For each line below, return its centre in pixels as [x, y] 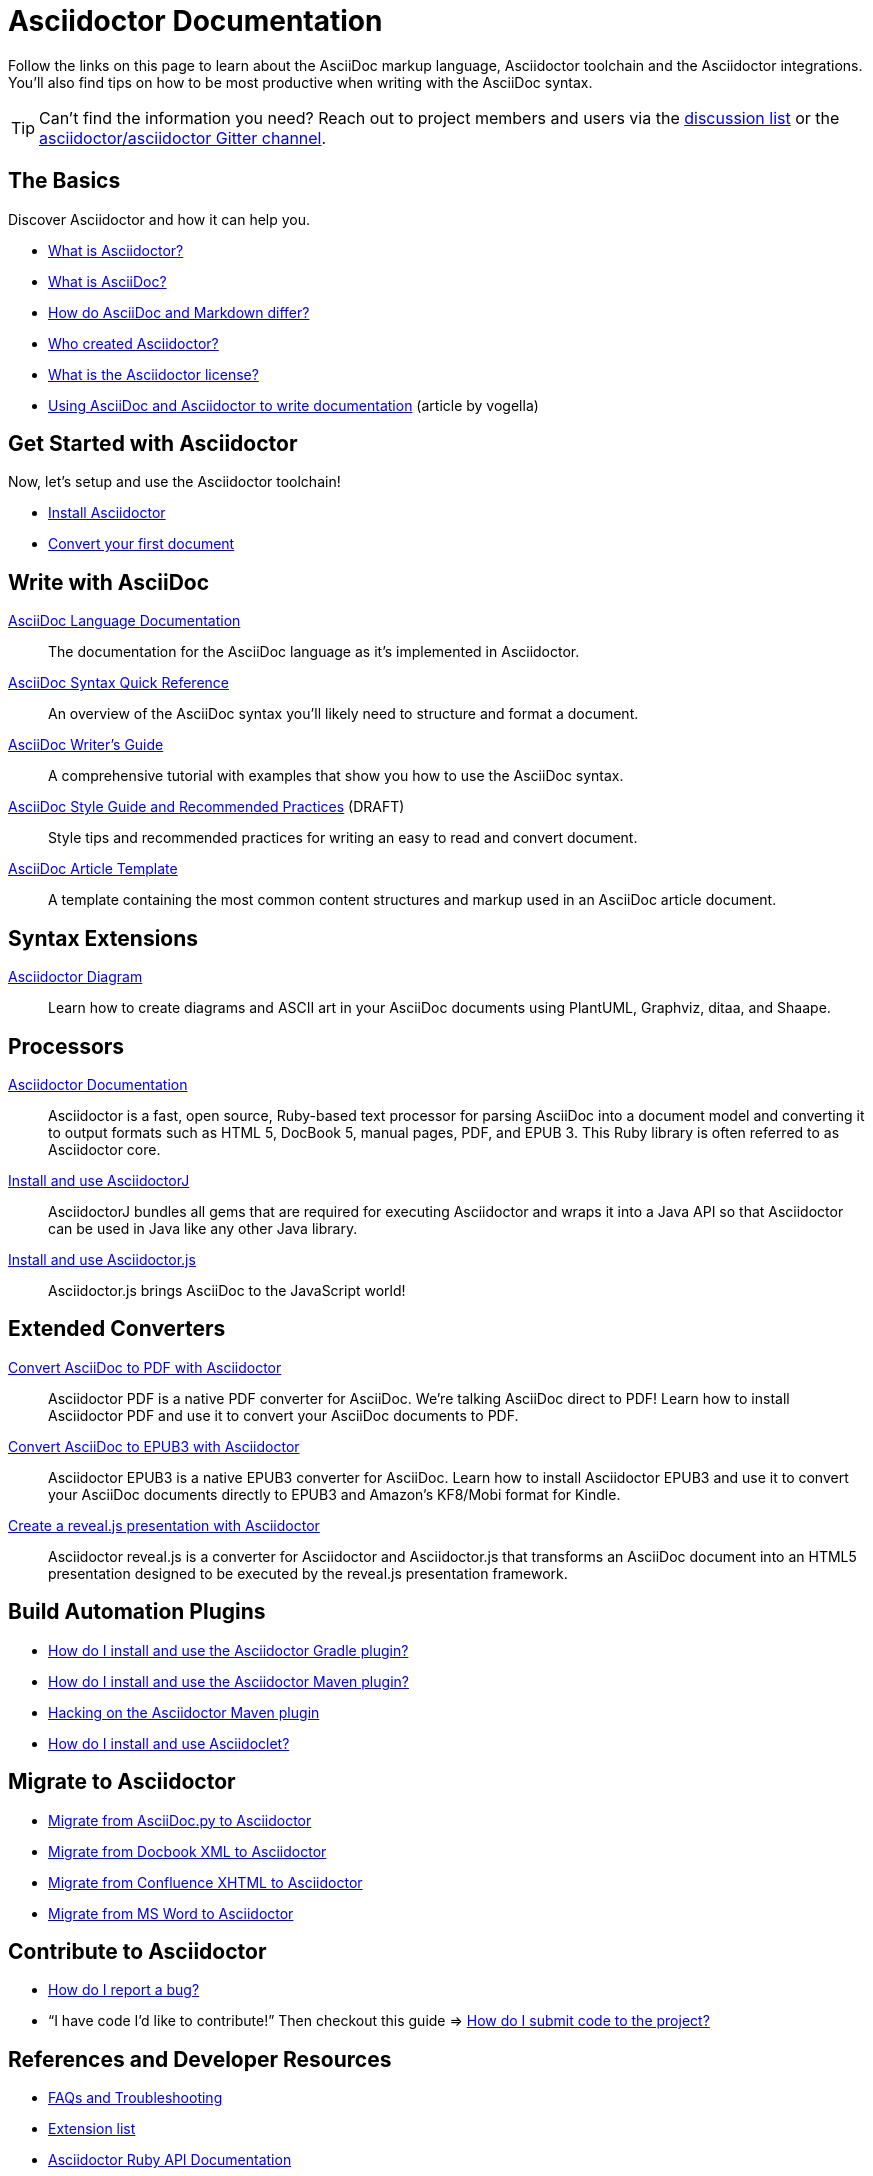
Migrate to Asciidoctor [122, 1782]
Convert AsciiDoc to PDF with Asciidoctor [145, 1367]
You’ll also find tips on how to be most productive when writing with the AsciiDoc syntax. [300, 82]
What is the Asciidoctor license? [153, 374]
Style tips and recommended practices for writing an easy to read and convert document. [343, 838]
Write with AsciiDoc [109, 582]
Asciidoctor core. [104, 1149]
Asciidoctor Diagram [75, 977]
